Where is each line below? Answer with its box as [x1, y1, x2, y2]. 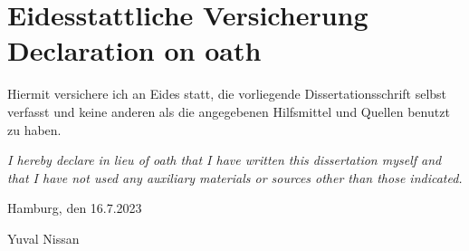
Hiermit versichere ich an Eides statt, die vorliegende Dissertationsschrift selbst [7, 84, 447, 103]
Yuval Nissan [7, 228, 80, 247]
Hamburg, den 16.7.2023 [7, 198, 142, 217]
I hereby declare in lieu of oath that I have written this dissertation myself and [7, 150, 442, 169]
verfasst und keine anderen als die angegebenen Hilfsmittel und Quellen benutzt [7, 101, 450, 121]
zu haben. [7, 120, 62, 139]
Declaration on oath [7, 32, 262, 69]
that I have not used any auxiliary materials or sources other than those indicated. [7, 168, 463, 187]
